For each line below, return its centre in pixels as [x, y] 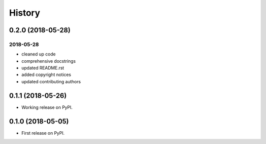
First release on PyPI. [43, 133]
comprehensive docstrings [49, 61]
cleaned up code [39, 54]
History [25, 13]
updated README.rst [43, 68]
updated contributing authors [51, 81]
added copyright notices [46, 75]
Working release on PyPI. [47, 107]
